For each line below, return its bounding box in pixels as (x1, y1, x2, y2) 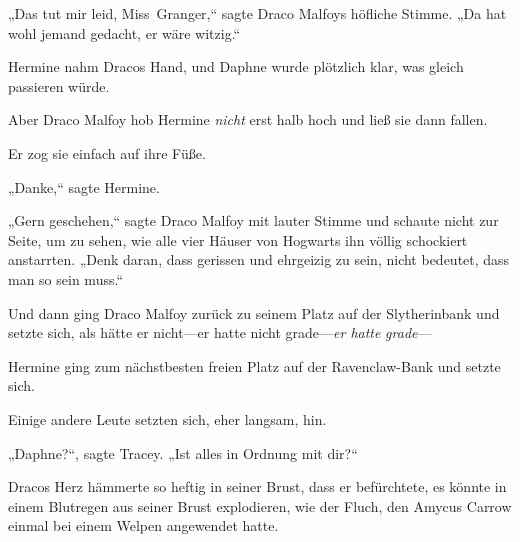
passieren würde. (8, 75, 110, 96)
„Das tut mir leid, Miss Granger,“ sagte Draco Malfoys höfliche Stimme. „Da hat (8, 3, 507, 23)
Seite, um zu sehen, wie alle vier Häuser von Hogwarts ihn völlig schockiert (8, 229, 468, 250)
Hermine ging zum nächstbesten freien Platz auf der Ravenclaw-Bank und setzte (8, 355, 501, 376)
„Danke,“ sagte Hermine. (8, 176, 160, 197)
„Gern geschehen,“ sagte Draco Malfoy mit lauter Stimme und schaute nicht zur (8, 210, 499, 231)
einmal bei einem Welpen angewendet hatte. (8, 515, 279, 536)
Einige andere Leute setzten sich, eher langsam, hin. (8, 408, 327, 429)
